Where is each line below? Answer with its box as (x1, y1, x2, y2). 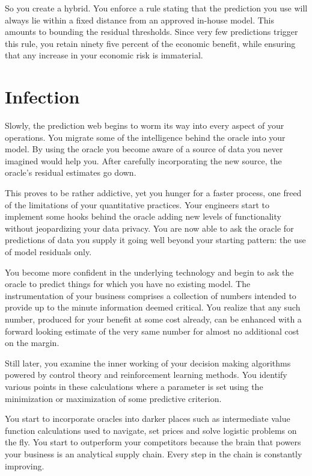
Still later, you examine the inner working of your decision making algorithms (5, 356, 291, 369)
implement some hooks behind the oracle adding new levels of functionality (5, 210, 281, 223)
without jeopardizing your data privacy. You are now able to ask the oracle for (5, 221, 294, 234)
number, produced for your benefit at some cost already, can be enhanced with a (5, 313, 302, 325)
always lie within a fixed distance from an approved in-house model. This (5, 13, 274, 26)
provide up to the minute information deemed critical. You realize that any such (5, 301, 301, 314)
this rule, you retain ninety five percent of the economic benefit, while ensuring (5, 37, 296, 49)
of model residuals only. (5, 246, 92, 258)
